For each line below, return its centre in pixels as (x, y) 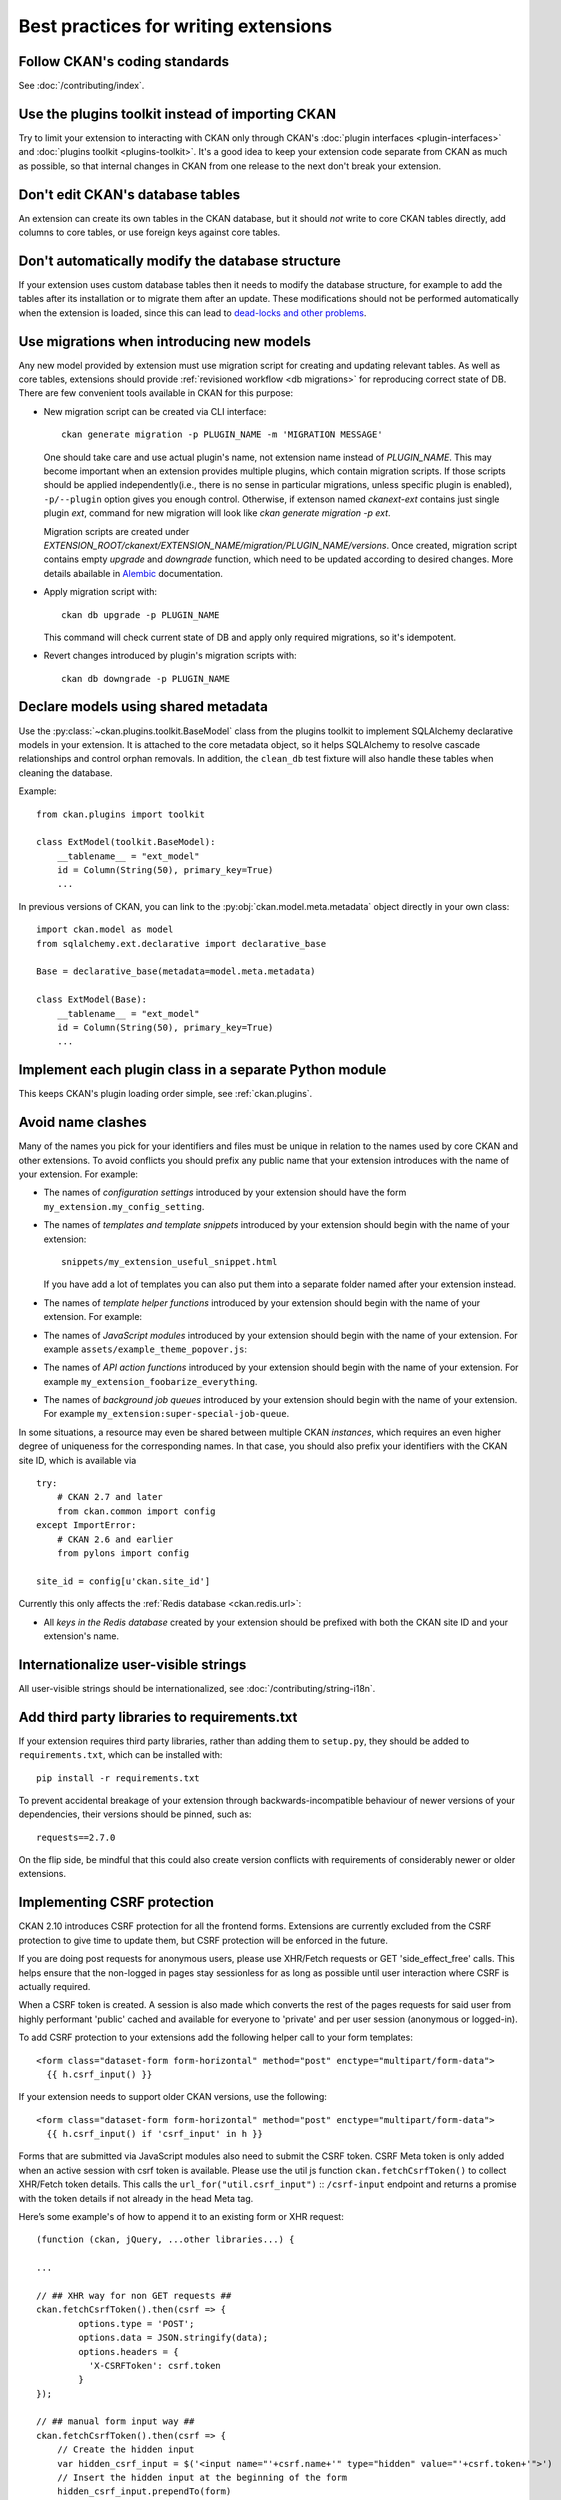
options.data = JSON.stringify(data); (173, 2338)
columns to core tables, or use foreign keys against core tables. (149, 232)
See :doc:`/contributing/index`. (81, 86)
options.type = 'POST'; (136, 2323)
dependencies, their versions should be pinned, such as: (135, 1814)
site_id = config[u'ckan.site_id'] (123, 1581)
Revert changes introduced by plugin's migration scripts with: (170, 656)
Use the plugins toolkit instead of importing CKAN (177, 113)
